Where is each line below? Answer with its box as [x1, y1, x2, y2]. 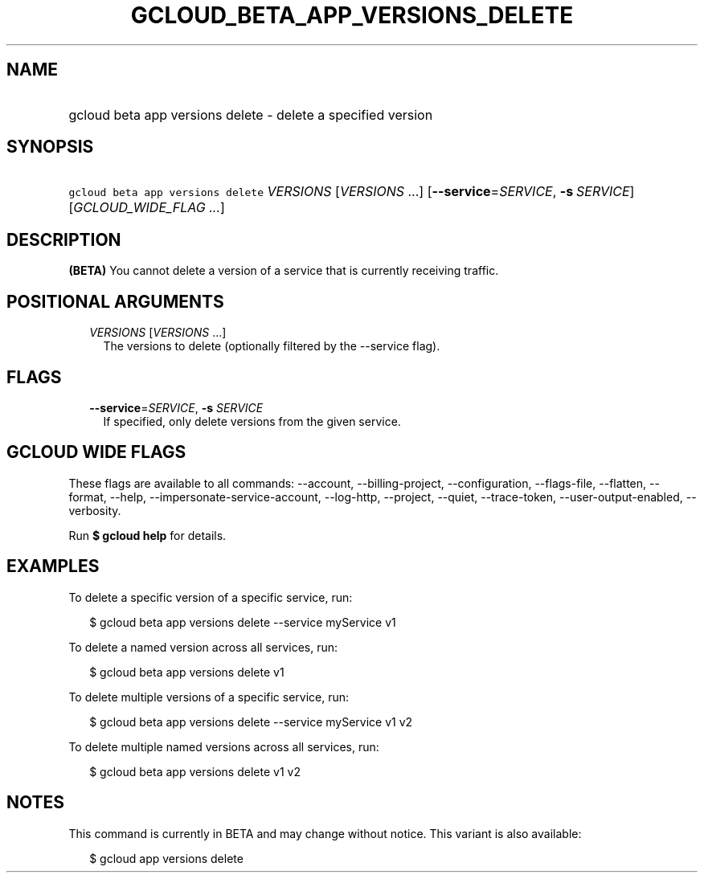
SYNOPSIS [6, 137, 94, 157]
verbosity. [68, 503, 121, 517]
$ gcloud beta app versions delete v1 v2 [89, 764, 301, 779]
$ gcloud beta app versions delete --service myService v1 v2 [89, 714, 413, 729]
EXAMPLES [6, 556, 100, 577]
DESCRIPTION [6, 229, 121, 250]
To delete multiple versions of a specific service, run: [68, 689, 350, 704]
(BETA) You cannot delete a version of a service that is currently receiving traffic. [68, 264, 499, 278]
